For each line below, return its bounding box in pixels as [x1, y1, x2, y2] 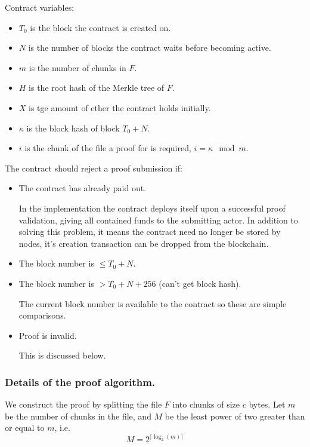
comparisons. [18, 309, 66, 322]
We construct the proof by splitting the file [5, 398, 162, 411]
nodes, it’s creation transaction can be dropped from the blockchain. [18, 237, 269, 249]
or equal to [5, 421, 45, 434]
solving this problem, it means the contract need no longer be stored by [18, 225, 281, 238]
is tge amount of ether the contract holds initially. [29, 101, 211, 114]
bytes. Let [249, 398, 286, 411]
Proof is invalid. [18, 329, 77, 341]
